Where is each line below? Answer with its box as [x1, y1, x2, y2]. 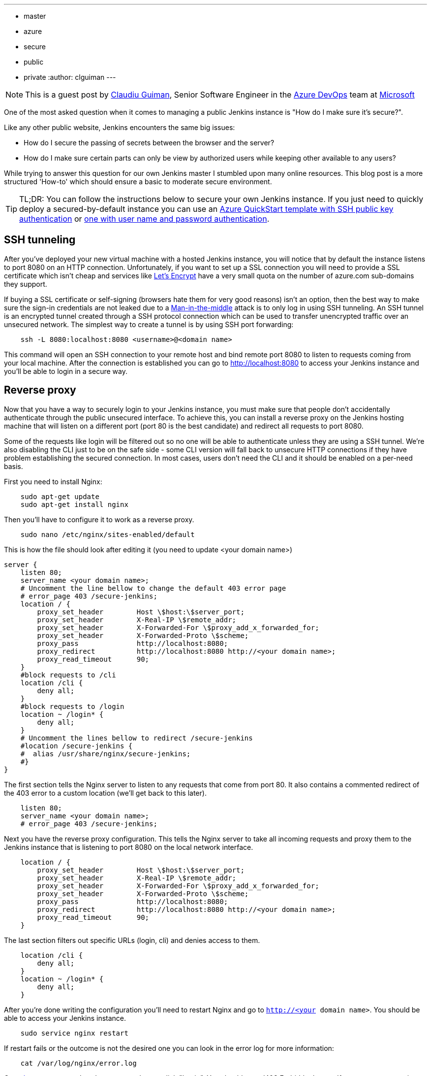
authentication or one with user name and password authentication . [19, 214, 270, 224]
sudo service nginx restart [20, 1029, 128, 1037]
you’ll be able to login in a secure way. [4, 367, 127, 375]
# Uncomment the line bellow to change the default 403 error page [20, 584, 286, 592]
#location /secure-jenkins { [20, 741, 133, 750]
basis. [4, 462, 23, 471]
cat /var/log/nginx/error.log [20, 1059, 137, 1067]
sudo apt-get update [20, 492, 99, 501]
